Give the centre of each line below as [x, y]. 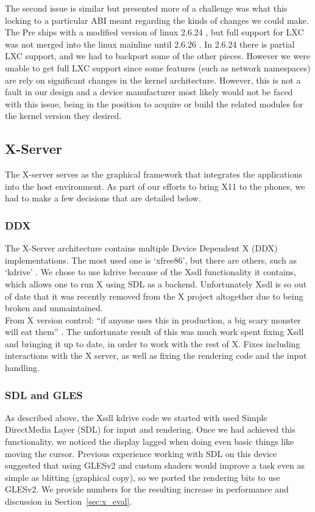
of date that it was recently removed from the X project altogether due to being [154, 296]
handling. [22, 368]
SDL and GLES [44, 395]
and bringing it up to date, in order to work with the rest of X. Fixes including [153, 343]
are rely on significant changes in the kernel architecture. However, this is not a [153, 80]
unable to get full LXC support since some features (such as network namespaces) [158, 67]
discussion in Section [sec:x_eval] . [69, 501]
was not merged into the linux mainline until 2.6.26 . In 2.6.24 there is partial [150, 44]
